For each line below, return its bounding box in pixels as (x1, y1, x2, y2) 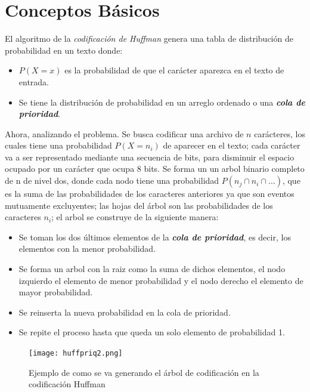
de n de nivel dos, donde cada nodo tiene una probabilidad (5, 174, 219, 187)
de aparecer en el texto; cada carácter (163, 139, 300, 152)
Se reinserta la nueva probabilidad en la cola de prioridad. (18, 305, 231, 318)
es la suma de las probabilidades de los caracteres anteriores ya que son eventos (5, 187, 294, 200)
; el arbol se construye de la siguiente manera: (51, 211, 219, 223)
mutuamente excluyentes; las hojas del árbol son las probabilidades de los (5, 199, 273, 211)
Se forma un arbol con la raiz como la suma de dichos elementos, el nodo (18, 263, 286, 275)
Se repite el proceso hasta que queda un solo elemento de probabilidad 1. (18, 326, 285, 338)
